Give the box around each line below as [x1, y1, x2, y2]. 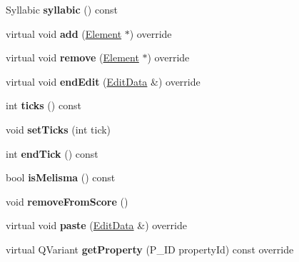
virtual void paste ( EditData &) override [6, 218, 187, 233]
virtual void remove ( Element [6, 50, 139, 65]
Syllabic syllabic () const [6, 2, 118, 16]
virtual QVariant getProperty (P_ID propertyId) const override [6, 241, 294, 256]
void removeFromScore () [6, 193, 128, 208]
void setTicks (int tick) [6, 121, 111, 136]
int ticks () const [6, 98, 81, 113]
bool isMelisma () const [6, 170, 116, 185]
